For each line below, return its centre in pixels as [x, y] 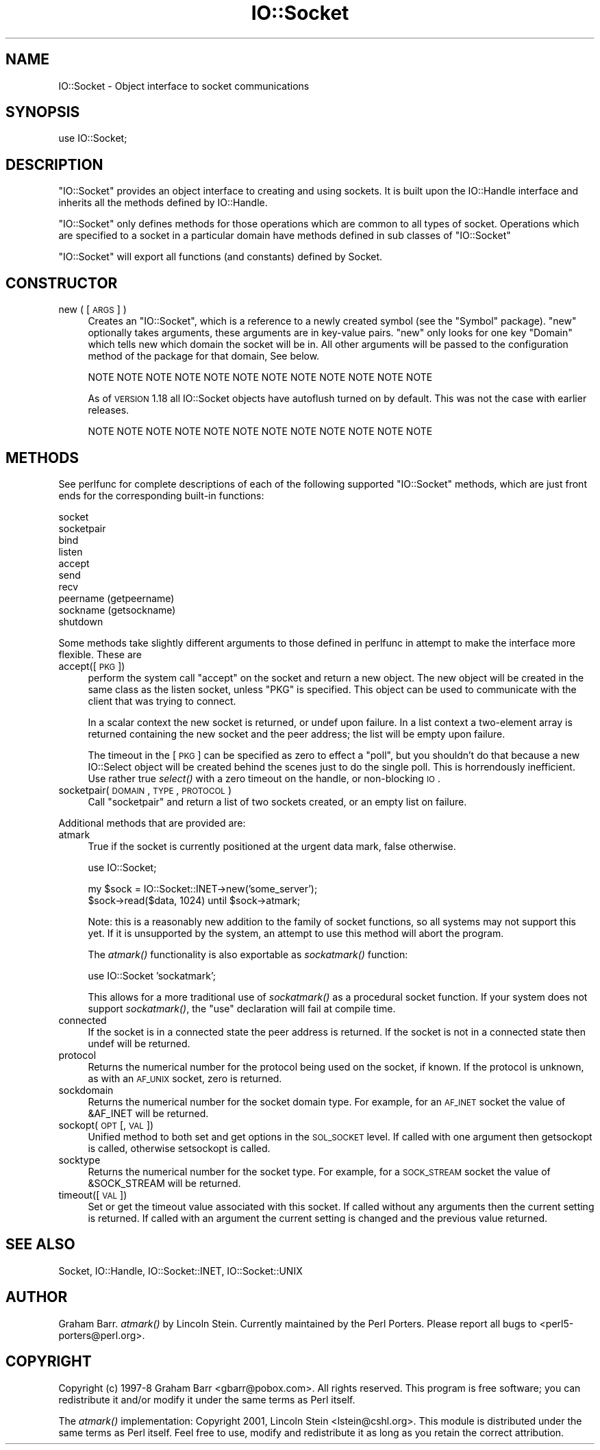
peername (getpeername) [116, 598]
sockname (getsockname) [117, 610]
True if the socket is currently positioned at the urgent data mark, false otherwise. [272, 846]
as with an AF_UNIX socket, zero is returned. [185, 1078]
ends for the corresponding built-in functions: [161, 495]
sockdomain [86, 1090]
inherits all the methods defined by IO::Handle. [163, 203]
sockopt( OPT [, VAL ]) [106, 1125]
